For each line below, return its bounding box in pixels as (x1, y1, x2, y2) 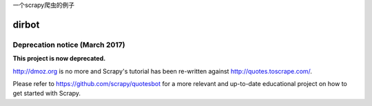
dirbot (12, 19, 40, 30)
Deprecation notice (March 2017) (12, 40, 125, 50)
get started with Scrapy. (12, 89, 81, 98)
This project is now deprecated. (12, 54, 106, 63)
